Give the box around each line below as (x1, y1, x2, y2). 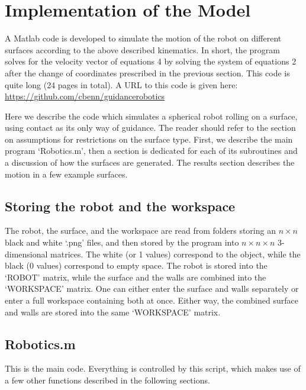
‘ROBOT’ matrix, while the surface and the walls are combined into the (5, 270, 266, 283)
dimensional (5, 247, 48, 260)
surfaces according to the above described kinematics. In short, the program (5, 43, 280, 56)
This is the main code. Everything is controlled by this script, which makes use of (5, 362, 301, 375)
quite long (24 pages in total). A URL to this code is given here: (5, 78, 238, 91)
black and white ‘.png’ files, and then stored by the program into (5, 236, 239, 249)
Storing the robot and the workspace (5, 196, 236, 215)
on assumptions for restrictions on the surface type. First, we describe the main (5, 133, 293, 145)
